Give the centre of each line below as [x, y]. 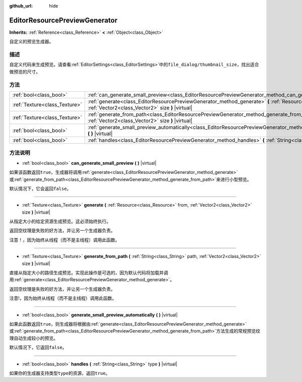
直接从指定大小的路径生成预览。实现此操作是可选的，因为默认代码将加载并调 [89, 273]
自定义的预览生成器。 [31, 42]
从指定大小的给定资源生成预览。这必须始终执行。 [60, 221]
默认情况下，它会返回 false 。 [40, 188]
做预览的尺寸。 [25, 72]
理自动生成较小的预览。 [33, 338]
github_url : [21, 6]
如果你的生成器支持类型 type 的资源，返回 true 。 [60, 373]
